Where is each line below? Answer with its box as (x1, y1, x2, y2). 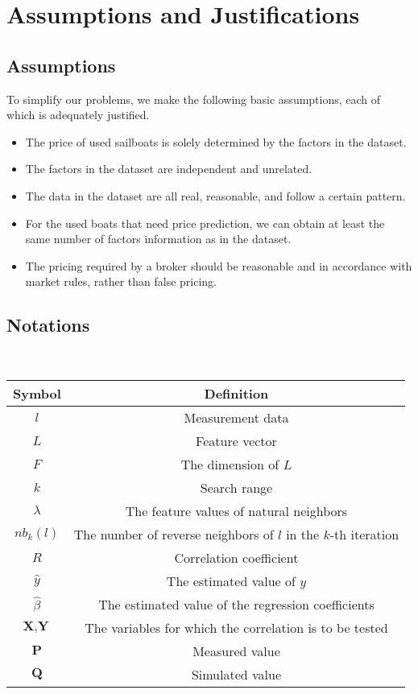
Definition (204, 383, 269, 403)
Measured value (192, 641, 280, 660)
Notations (6, 312, 90, 337)
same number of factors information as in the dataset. (25, 230, 292, 247)
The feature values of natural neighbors (125, 501, 348, 520)
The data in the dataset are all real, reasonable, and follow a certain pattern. (25, 187, 406, 204)
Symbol (13, 383, 61, 403)
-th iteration (329, 524, 399, 543)
